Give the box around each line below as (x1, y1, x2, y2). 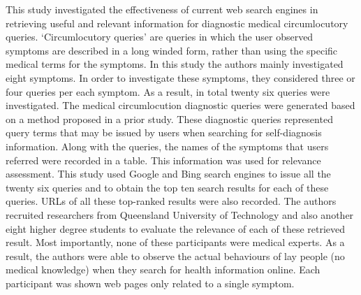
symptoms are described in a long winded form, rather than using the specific (6, 43, 338, 57)
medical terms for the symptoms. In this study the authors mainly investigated (6, 57, 344, 71)
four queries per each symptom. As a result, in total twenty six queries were (6, 84, 330, 99)
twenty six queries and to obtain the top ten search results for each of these (6, 180, 329, 194)
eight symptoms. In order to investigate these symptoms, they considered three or (6, 70, 355, 85)
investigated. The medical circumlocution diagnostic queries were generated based (6, 98, 355, 113)
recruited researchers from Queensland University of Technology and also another (6, 207, 354, 222)
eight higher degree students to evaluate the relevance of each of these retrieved (6, 221, 346, 236)
